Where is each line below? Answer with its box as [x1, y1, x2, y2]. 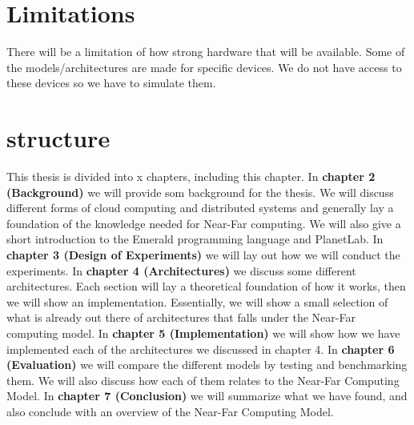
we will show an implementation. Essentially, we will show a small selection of [6, 293, 388, 310]
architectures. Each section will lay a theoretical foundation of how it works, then [6, 278, 406, 295]
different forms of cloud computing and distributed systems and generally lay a [6, 199, 394, 216]
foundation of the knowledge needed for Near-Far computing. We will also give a [6, 215, 401, 231]
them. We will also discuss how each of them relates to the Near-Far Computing [6, 371, 400, 388]
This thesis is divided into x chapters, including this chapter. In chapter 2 [6, 168, 376, 185]
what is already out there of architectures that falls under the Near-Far [6, 309, 356, 326]
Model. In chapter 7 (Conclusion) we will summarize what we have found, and [6, 387, 408, 404]
